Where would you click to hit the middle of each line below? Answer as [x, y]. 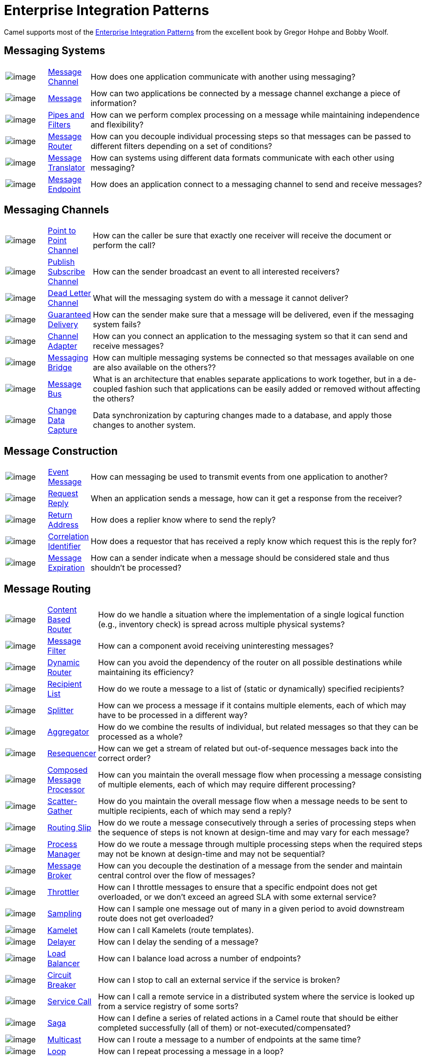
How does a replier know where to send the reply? [183, 520]
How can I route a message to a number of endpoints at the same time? [229, 1040]
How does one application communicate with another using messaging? [223, 76]
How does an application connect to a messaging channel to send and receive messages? [256, 184]
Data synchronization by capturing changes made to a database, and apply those [242, 415]
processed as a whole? [140, 737]
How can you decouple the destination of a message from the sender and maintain [250, 866]
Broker [60, 876]
